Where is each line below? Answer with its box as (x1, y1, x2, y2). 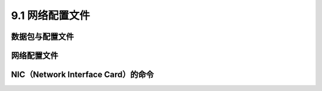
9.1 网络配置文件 (11, 9, 90, 22)
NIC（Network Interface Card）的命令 (11, 70, 154, 80)
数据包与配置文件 (11, 32, 74, 42)
